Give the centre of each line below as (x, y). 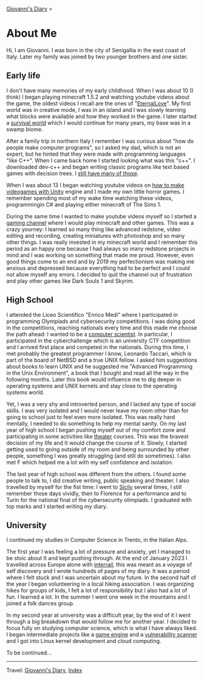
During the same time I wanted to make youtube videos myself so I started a (101, 216)
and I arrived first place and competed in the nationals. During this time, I (97, 347)
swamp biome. (25, 129)
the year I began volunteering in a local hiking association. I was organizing (100, 584)
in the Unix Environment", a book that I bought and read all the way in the (98, 373)
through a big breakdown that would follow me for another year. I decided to (102, 622)
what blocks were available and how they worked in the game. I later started (101, 116)
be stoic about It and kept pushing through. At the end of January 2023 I (97, 558)
